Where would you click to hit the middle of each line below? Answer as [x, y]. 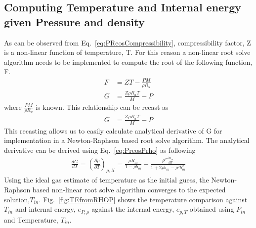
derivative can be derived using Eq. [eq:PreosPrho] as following [100, 150]
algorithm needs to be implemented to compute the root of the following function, [128, 62]
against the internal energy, [133, 209]
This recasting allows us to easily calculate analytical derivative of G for [113, 130]
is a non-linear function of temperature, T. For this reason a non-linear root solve [127, 52]
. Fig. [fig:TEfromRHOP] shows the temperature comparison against [143, 199]
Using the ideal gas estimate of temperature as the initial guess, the [107, 180]
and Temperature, [31, 219]
